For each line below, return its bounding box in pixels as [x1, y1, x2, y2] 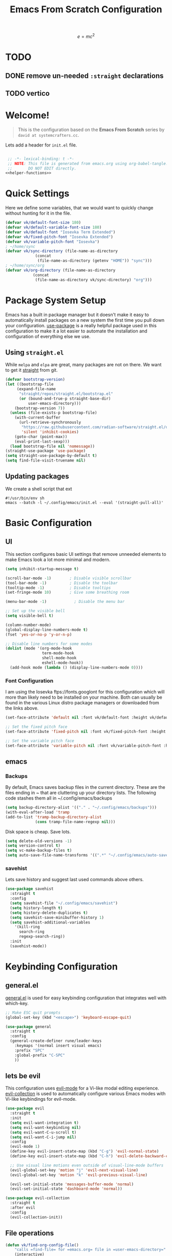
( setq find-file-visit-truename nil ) [5, 458, 86, 463]
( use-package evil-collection [5, 1196, 70, 1201]
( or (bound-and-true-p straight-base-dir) [18, 396, 111, 401]
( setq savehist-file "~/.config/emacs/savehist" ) [10, 901, 118, 906]
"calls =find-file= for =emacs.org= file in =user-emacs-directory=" [14, 1247, 166, 1252]
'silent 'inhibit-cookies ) [21, 429, 79, 434]
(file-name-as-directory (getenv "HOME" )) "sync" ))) [37, 258, 153, 263]
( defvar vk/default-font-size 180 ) [5, 220, 81, 225]
